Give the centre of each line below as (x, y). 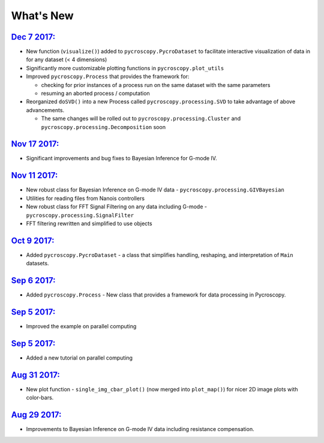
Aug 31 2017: (35, 375)
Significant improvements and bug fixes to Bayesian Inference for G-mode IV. (121, 158)
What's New (43, 16)
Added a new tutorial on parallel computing (79, 358)
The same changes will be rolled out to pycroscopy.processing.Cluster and (141, 119)
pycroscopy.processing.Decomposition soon (103, 127)
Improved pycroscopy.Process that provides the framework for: (108, 77)
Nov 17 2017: (35, 144)
